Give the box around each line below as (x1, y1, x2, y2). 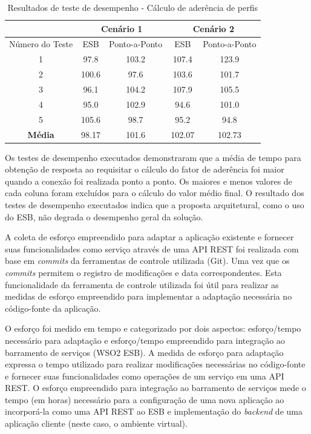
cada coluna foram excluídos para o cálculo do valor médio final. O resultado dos (5, 186, 304, 199)
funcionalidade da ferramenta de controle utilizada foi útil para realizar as (5, 278, 279, 291)
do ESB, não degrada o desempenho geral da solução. (5, 210, 203, 223)
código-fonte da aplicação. (5, 301, 101, 314)
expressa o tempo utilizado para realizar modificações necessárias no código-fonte (5, 358, 306, 370)
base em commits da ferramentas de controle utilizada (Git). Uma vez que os (5, 254, 290, 267)
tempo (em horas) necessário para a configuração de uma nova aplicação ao (5, 393, 284, 406)
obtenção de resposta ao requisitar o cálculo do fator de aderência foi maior (5, 163, 284, 176)
